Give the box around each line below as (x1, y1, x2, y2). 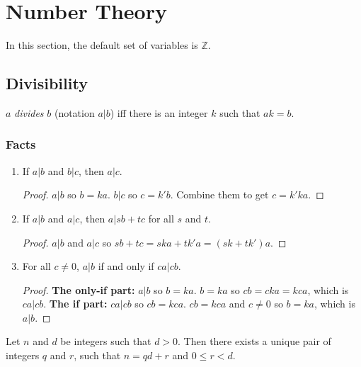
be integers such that (60, 334, 151, 349)
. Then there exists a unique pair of (178, 334, 331, 349)
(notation (54, 105, 95, 120)
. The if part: (43, 296, 108, 311)
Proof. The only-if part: (22, 282, 135, 297)
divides (14, 105, 44, 120)
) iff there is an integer (110, 105, 208, 120)
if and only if (98, 259, 154, 273)
